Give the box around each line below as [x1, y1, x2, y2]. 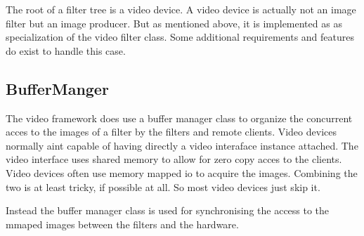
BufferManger [6, 77, 109, 99]
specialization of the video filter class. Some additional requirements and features [6, 29, 354, 44]
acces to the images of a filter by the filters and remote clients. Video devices [6, 124, 337, 139]
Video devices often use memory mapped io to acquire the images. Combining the [6, 165, 358, 180]
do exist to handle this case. [6, 43, 126, 58]
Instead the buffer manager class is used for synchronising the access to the [6, 203, 330, 218]
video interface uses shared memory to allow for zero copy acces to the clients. [6, 152, 342, 166]
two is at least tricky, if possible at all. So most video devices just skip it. [6, 179, 320, 194]
